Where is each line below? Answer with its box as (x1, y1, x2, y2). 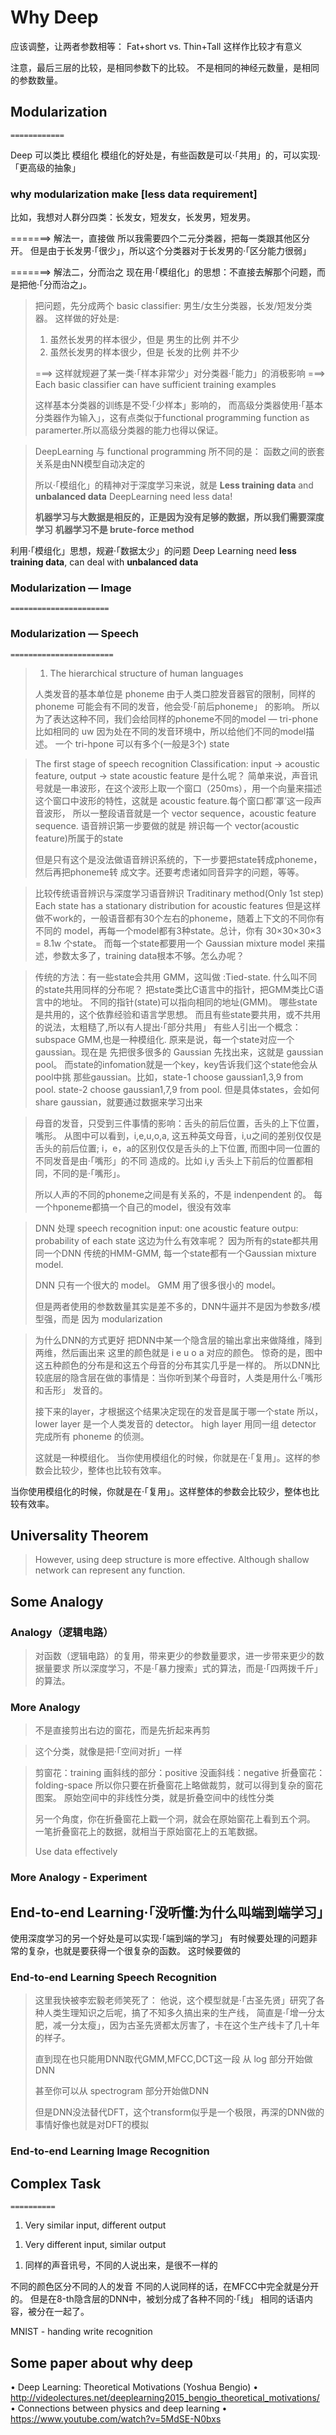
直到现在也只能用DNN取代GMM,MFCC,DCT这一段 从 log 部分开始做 (34, 2053, 313, 2065)
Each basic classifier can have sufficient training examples (34, 379, 277, 391)
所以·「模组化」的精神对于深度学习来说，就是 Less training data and (34, 479, 314, 491)
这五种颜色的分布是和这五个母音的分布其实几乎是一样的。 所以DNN (34, 1359, 312, 1371)
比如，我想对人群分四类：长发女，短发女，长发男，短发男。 (10, 211, 256, 223)
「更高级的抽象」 (10, 161, 81, 173)
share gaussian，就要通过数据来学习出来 (34, 1096, 203, 1108)
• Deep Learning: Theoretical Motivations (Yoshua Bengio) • (10, 2381, 259, 2393)
